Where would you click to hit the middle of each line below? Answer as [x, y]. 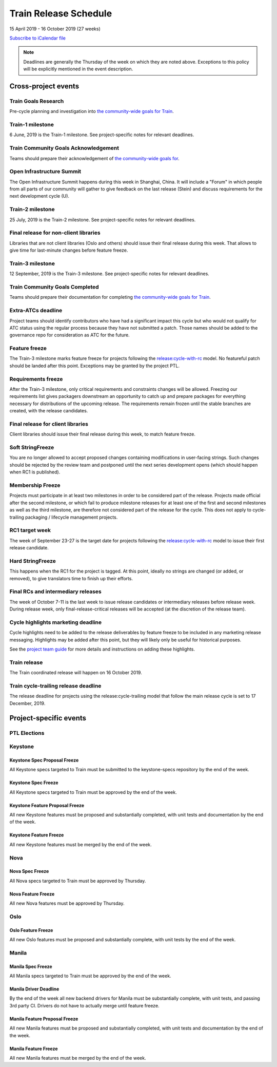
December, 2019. [27, 703]
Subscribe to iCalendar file [38, 38]
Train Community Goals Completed [54, 287]
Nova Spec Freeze [29, 871]
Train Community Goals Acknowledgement [64, 148]
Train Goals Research [37, 101]
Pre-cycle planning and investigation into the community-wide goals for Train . [92, 111]
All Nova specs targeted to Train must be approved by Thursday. [78, 881]
